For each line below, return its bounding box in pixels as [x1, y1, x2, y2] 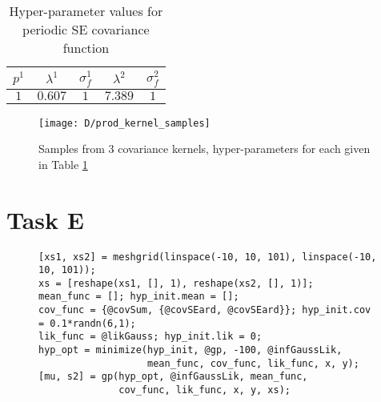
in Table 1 [38, 155, 88, 172]
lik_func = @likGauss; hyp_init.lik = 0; [38, 331, 263, 343]
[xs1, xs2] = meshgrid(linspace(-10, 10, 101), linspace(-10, [38, 251, 377, 263]
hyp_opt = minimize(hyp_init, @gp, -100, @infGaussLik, [38, 344, 343, 356]
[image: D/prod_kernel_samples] [38, 117, 211, 129]
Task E [6, 203, 84, 235]
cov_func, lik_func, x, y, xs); [118, 384, 291, 396]
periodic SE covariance [22, 20, 150, 38]
